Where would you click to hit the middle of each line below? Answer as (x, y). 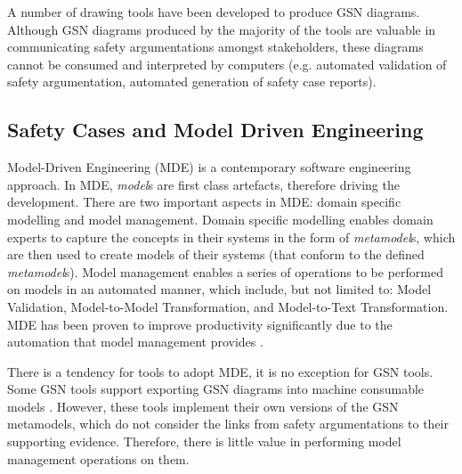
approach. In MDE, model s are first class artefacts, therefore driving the (203, 184)
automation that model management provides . (135, 342)
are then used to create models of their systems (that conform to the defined (216, 254)
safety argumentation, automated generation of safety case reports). (192, 82)
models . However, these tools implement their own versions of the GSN (203, 406)
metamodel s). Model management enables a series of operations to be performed (225, 271)
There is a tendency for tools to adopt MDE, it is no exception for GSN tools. (220, 371)
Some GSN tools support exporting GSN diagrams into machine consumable (216, 389)
